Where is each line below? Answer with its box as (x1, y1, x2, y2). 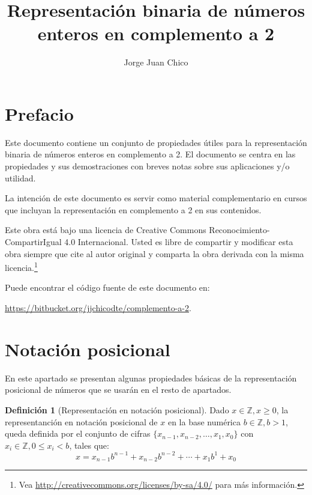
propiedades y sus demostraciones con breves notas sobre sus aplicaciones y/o (5, 160, 290, 172)
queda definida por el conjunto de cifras (5, 427, 151, 440)
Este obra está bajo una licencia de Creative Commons (5, 223, 206, 236)
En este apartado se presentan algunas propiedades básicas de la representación (5, 371, 297, 384)
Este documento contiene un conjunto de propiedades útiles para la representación (5, 136, 307, 148)
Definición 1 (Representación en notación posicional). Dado (5, 403, 229, 416)
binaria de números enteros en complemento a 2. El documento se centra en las (5, 148, 296, 160)
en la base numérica (167, 415, 241, 428)
